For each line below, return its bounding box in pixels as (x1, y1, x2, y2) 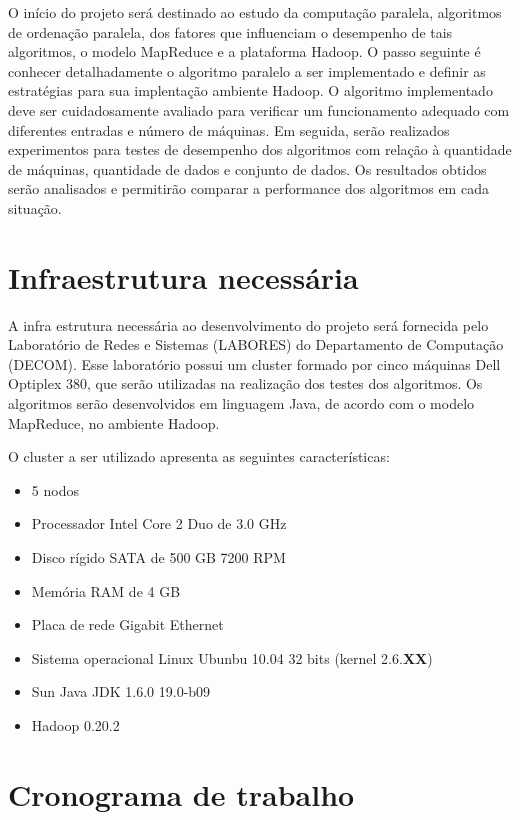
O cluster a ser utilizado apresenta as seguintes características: (8, 446, 390, 467)
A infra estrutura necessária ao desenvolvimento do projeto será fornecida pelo (8, 314, 489, 335)
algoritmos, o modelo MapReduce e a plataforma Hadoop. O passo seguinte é (8, 41, 481, 62)
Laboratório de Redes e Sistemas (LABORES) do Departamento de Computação (8, 334, 504, 355)
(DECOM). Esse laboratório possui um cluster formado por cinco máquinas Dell (8, 353, 501, 374)
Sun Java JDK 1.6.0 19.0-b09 (31, 681, 211, 702)
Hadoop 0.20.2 (31, 714, 120, 735)
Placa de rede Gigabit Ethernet (31, 614, 224, 635)
